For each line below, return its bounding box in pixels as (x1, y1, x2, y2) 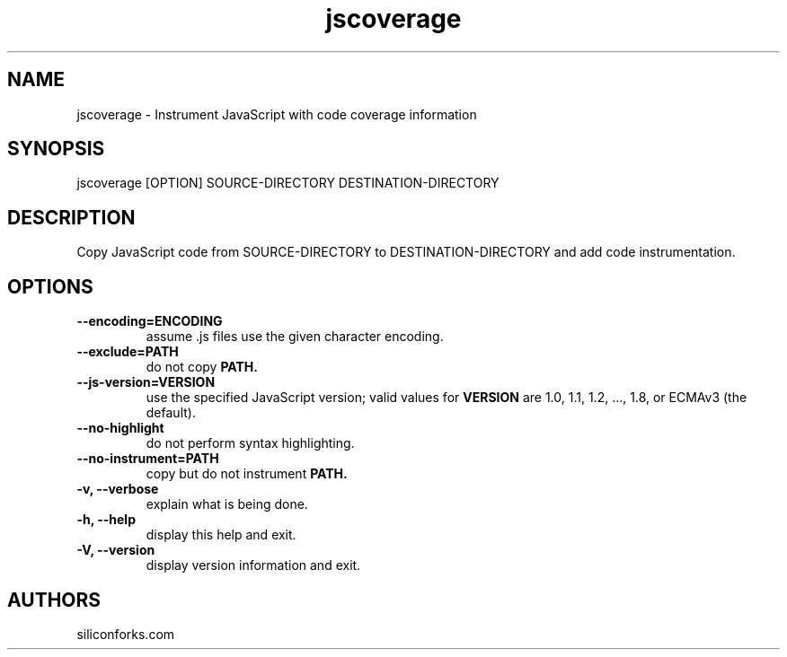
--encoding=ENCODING (76, 313, 223, 329)
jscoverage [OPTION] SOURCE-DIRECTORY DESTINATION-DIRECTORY (76, 175, 500, 191)
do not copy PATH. (146, 359, 258, 375)
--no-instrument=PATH (76, 451, 219, 467)
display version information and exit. (146, 557, 361, 574)
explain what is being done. (146, 496, 308, 512)
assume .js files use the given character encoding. (146, 328, 444, 345)
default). (146, 405, 196, 421)
